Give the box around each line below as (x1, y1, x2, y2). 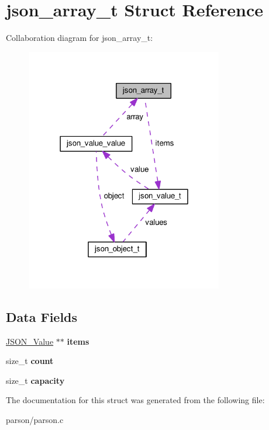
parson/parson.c (6, 414, 64, 426)
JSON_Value (6, 335, 54, 347)
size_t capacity (6, 374, 65, 386)
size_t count (6, 355, 54, 367)
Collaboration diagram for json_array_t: (6, 32, 153, 44)
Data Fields (6, 307, 78, 325)
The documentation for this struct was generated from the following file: (6, 394, 265, 406)
